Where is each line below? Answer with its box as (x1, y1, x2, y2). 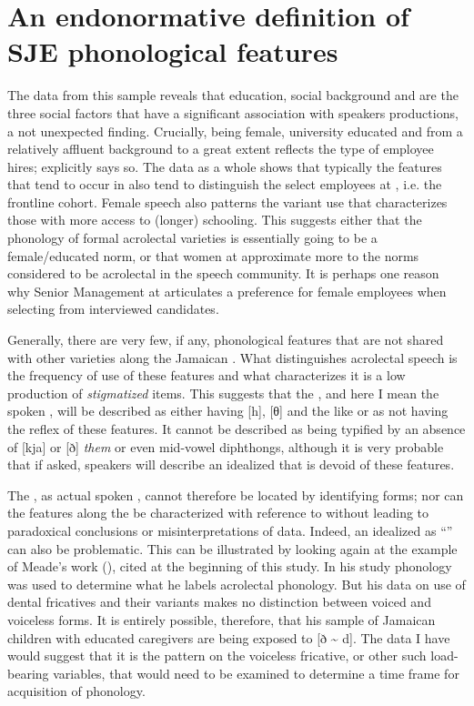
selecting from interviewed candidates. (7, 299, 219, 318)
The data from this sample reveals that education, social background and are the (7, 86, 459, 105)
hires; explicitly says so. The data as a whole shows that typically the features (7, 156, 442, 176)
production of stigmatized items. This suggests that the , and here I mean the (7, 383, 439, 402)
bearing (7, 663, 49, 682)
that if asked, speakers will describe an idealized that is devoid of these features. (7, 455, 455, 474)
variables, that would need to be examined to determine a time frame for (53, 663, 459, 682)
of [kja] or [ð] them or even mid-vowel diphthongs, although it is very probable (7, 437, 444, 456)
